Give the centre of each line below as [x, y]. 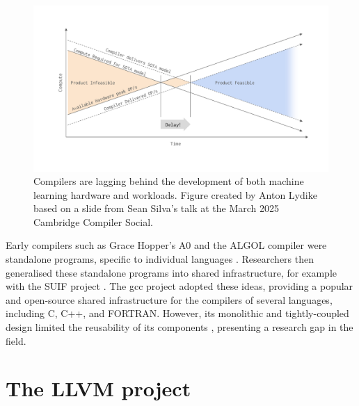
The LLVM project [98, 388]
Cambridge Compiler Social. [93, 221]
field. [16, 340]
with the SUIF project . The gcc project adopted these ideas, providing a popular [179, 286]
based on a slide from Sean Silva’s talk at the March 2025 [157, 208]
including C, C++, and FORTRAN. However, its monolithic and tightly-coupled [177, 313]
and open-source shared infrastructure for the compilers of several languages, [169, 299]
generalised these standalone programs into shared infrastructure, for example [171, 272]
